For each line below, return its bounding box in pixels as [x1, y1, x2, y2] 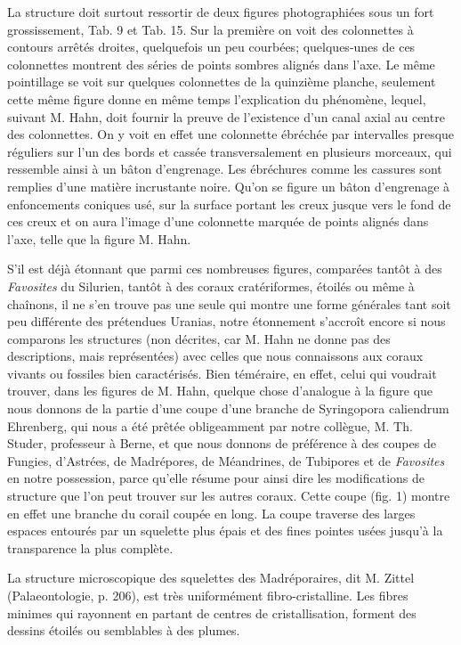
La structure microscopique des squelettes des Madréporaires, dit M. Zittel [7, 568, 415, 587]
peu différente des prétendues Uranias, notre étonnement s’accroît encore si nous [7, 312, 446, 331]
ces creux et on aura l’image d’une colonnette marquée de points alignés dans [7, 212, 429, 231]
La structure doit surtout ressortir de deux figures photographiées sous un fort [7, 3, 434, 20]
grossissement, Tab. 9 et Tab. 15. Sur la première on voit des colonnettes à [7, 20, 414, 38]
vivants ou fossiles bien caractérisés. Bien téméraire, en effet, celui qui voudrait [7, 363, 437, 382]
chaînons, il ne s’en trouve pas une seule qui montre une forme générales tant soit [7, 294, 451, 313]
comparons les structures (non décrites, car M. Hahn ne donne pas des [7, 329, 391, 347]
